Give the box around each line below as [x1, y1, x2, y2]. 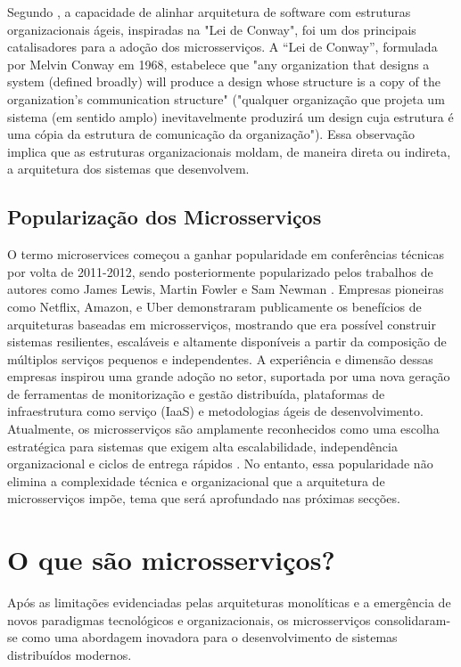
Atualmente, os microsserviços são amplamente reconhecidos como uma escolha [7, 419, 440, 438]
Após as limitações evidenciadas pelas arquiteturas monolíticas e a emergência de [7, 593, 451, 612]
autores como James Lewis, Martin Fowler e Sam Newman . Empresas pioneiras [7, 280, 444, 298]
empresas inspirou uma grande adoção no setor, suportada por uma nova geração [7, 367, 450, 386]
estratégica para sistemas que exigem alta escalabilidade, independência [7, 436, 398, 455]
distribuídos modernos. [7, 645, 132, 663]
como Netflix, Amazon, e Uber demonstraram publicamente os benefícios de [7, 297, 422, 315]
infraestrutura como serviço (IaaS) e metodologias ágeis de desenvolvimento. [7, 402, 424, 420]
